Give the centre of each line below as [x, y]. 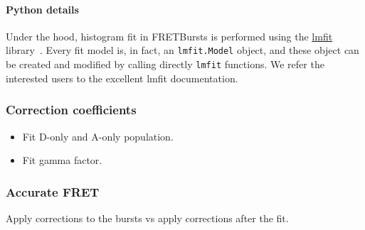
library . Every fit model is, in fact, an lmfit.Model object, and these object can [182, 50]
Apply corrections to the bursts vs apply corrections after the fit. [147, 218]
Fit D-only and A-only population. [98, 136]
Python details [42, 9]
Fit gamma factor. [62, 160]
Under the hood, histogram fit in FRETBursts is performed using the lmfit [169, 36]
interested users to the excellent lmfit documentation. [122, 78]
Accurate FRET [53, 191]
